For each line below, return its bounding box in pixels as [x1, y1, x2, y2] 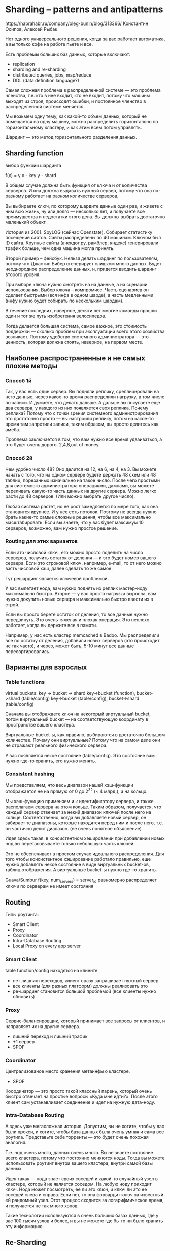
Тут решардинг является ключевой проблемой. [5, 576, 109, 582]
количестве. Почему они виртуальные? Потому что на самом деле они [5, 737, 161, 743]
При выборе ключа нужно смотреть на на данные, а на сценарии [5, 281, 148, 287]
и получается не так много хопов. [5, 1203, 79, 1209]
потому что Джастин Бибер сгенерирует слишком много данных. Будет [5, 260, 162, 266]
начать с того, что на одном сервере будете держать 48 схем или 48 [5, 471, 156, 478]
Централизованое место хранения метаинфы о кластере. [5, 1068, 130, 1074]
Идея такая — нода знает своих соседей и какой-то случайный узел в [5, 1175, 158, 1182]
